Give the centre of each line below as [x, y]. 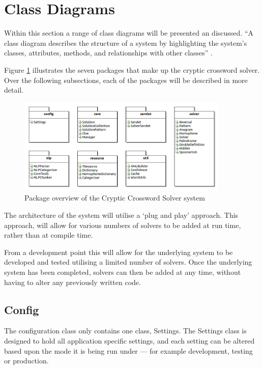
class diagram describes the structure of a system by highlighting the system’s [126, 42]
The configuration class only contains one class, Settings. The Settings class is [125, 331]
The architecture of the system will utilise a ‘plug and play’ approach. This [121, 215]
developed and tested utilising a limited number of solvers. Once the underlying [128, 262]
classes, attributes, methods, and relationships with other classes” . [108, 53]
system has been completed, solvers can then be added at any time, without [123, 272]
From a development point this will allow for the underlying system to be [119, 252]
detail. [14, 90]
